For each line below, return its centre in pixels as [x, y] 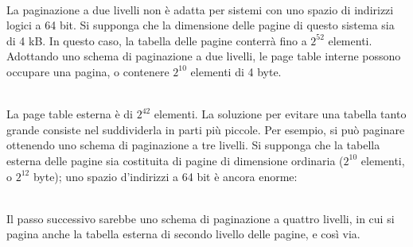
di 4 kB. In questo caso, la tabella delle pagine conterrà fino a [157, 40]
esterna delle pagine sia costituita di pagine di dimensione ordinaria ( [175, 160]
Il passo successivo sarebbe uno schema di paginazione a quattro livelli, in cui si [201, 218]
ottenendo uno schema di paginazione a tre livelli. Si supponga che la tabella [193, 145]
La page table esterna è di [70, 114]
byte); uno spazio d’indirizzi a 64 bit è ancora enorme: [165, 176]
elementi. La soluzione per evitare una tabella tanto [280, 114]
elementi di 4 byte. [236, 71]
